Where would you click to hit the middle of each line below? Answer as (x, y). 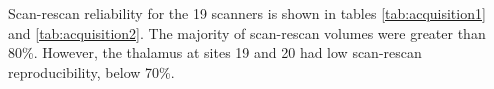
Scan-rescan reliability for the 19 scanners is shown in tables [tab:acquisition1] (247, 13)
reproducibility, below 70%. (91, 71)
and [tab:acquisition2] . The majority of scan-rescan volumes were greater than (247, 32)
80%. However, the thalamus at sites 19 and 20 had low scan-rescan (215, 52)
